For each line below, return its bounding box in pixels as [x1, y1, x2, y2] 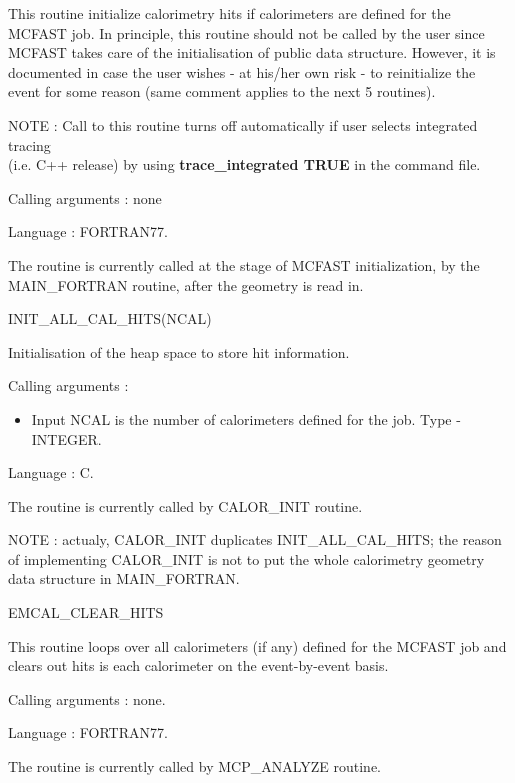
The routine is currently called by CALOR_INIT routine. [8, 495, 363, 516]
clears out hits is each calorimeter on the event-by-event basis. [8, 655, 389, 676]
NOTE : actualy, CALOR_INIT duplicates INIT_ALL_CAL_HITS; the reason [8, 529, 502, 550]
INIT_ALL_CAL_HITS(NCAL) [8, 308, 212, 329]
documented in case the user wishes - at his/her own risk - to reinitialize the [8, 61, 476, 82]
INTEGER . [31, 428, 102, 449]
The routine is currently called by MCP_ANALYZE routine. [8, 756, 382, 777]
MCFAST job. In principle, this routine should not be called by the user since [8, 22, 485, 43]
